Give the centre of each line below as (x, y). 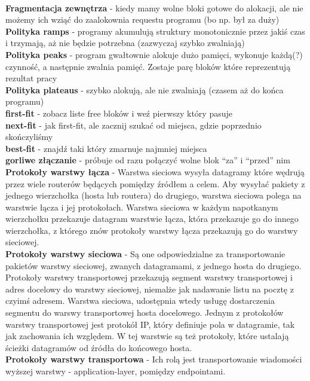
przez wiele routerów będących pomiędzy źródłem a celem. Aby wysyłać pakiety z (155, 183)
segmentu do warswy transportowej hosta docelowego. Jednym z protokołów (145, 313)
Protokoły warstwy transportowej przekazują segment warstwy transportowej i (149, 277)
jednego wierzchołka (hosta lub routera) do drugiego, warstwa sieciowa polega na (154, 195)
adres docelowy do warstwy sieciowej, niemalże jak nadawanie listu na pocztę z (150, 289)
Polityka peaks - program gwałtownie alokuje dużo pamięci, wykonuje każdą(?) (154, 54)
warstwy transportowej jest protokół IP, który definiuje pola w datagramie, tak (150, 324)
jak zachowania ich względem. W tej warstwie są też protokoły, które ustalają (147, 336)
